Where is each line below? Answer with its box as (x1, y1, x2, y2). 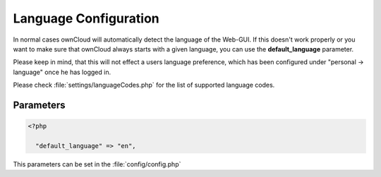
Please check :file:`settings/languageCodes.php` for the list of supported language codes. (13, 81, 275, 90)
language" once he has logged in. (13, 68, 111, 76)
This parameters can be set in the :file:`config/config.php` (13, 159, 181, 169)
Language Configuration (13, 11, 160, 26)
